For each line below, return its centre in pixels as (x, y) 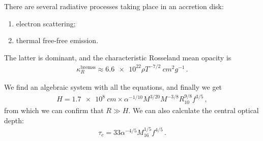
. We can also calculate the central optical (194, 110)
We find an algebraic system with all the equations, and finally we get (113, 87)
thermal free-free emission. (57, 40)
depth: (14, 120)
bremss (88, 67)
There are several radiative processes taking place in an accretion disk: (114, 6)
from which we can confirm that (54, 110)
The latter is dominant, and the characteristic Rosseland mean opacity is (118, 57)
